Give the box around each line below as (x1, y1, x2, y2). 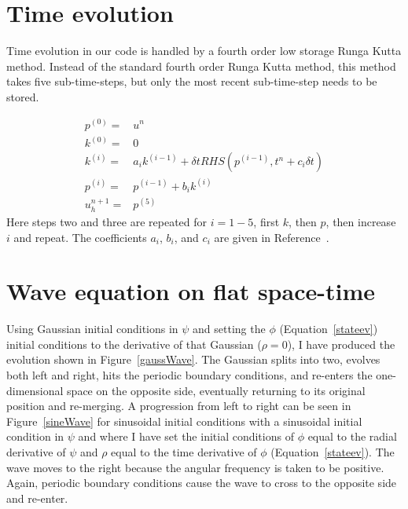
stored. (6, 88, 39, 104)
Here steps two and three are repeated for (6, 213, 208, 229)
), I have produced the (287, 335, 395, 352)
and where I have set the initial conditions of (78, 428, 294, 445)
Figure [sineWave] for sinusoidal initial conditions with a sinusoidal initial (6, 412, 362, 429)
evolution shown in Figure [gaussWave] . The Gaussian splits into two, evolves (6, 351, 380, 368)
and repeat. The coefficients (13, 229, 147, 245)
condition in (6, 428, 64, 445)
